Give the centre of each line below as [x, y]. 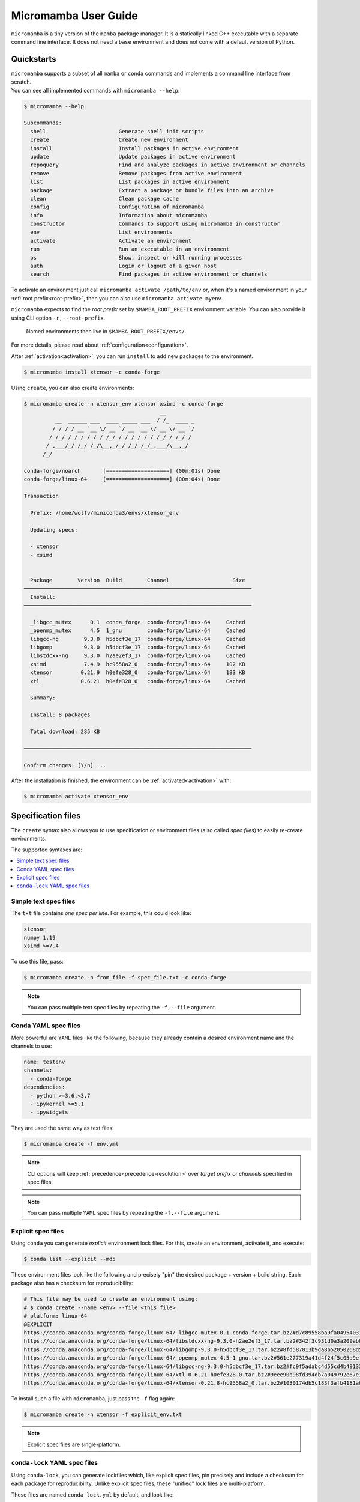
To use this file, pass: [37, 962]
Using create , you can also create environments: [73, 388]
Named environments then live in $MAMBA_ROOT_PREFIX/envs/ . [106, 331]
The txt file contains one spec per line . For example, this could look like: [101, 913]
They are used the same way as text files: [62, 1128]
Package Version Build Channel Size [138, 580]
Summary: [43, 698]
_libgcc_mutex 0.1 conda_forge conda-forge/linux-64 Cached [138, 622]
